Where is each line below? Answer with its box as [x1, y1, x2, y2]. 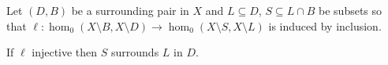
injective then [32, 44, 98, 60]
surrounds [111, 44, 159, 60]
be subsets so [319, 2, 382, 18]
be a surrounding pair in [71, 2, 189, 18]
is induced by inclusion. [268, 17, 382, 34]
